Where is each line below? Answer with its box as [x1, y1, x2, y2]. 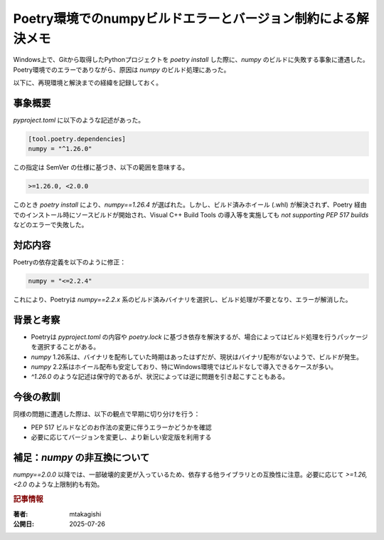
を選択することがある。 [31, 343, 100, 351]
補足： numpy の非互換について [13, 451, 150, 463]
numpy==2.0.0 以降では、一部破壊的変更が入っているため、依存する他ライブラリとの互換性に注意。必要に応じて [13, 470, 344, 479]
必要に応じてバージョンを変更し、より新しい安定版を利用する [31, 433, 212, 442]
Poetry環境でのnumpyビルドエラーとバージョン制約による [13, 11, 357, 26]
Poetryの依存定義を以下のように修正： [13, 258, 127, 266]
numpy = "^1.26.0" [28, 145, 92, 153]
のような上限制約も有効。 [28, 480, 104, 489]
